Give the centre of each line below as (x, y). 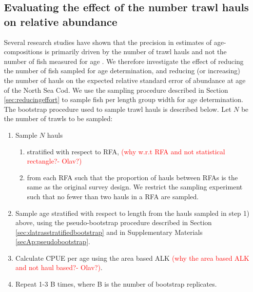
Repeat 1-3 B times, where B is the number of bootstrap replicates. (116, 284)
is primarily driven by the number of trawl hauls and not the (136, 52)
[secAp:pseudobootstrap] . (53, 241)
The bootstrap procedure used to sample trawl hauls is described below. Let (118, 109)
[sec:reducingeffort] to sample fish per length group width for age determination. (124, 99)
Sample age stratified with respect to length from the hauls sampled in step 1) (132, 213)
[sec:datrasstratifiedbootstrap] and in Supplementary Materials (109, 232)
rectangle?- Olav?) (54, 161)
